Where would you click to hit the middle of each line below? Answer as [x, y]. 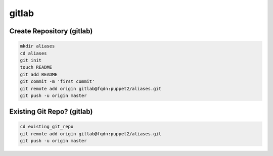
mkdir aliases [37, 46]
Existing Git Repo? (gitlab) [51, 112]
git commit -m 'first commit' [57, 82]
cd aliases [33, 53]
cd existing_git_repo [47, 127]
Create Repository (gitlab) [51, 31]
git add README [39, 74]
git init [31, 60]
